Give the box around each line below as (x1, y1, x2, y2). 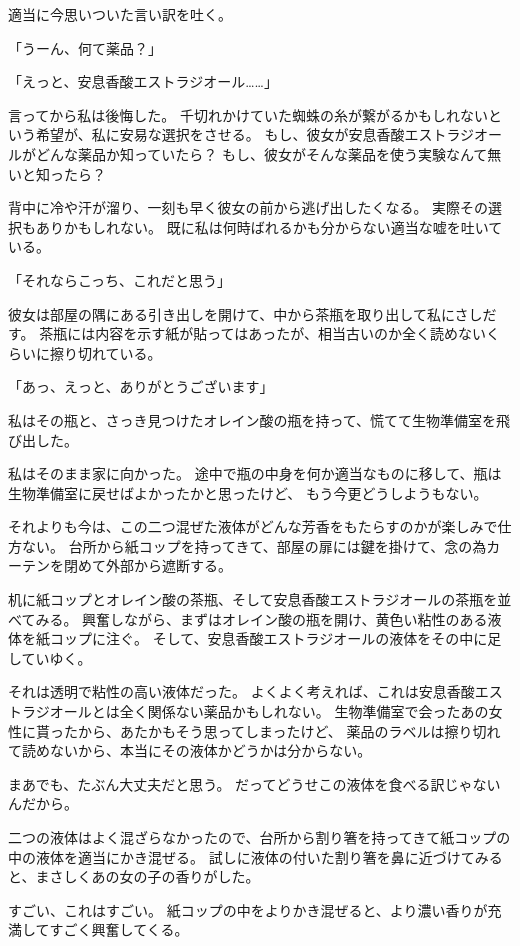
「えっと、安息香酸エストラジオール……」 (8, 71, 278, 92)
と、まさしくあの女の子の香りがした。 (8, 866, 260, 887)
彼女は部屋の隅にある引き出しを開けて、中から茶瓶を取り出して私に (8, 303, 455, 324)
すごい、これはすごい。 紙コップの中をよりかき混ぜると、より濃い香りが (8, 899, 488, 920)
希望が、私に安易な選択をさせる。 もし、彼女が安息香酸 (35, 124, 405, 145)
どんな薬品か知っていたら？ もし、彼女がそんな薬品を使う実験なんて (35, 143, 488, 164)
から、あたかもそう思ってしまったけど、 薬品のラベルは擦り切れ (77, 720, 501, 741)
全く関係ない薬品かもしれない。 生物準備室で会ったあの (119, 701, 489, 722)
